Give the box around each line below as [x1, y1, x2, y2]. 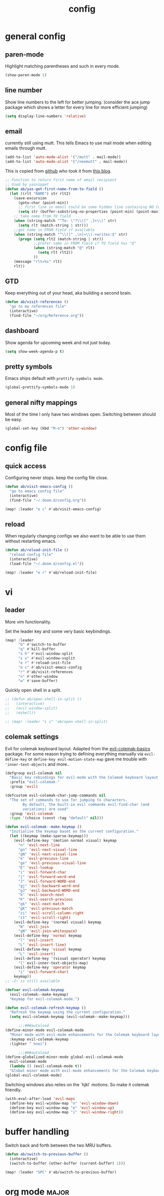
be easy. [5, 417, 22, 422]
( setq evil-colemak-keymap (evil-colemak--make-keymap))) [9, 1015, 130, 1019]
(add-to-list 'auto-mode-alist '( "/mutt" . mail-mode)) [5, 155, 121, 159]
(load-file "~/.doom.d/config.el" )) [9, 561, 84, 566]
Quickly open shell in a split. [5, 687, 61, 693]
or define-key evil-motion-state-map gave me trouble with [28, 756, 147, 762]
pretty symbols [5, 362, 53, 371]
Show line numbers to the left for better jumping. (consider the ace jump [5, 99, 150, 105]
